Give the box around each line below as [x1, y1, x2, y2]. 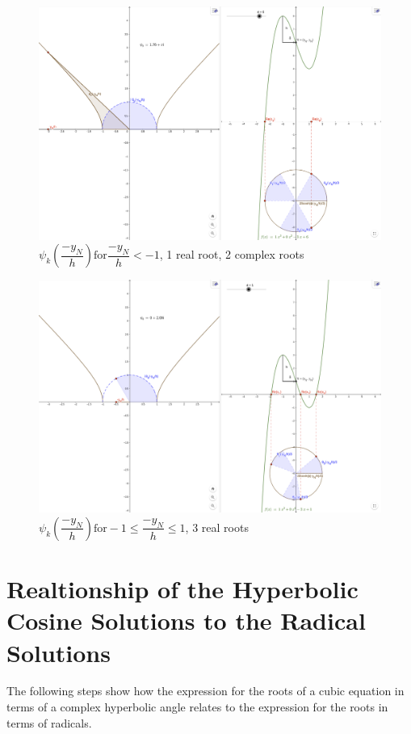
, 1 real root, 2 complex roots [159, 246, 304, 263]
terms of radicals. [6, 714, 92, 731]
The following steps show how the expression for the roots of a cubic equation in [6, 682, 405, 699]
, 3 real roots [185, 518, 249, 535]
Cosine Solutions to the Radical [6, 604, 366, 637]
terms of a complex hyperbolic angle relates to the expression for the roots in [6, 698, 388, 715]
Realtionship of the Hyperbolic [6, 572, 359, 605]
